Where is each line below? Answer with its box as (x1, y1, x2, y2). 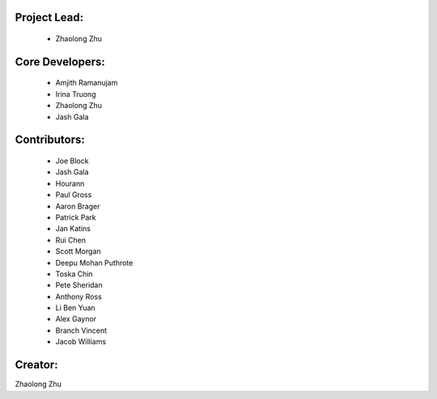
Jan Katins (55, 224, 91, 233)
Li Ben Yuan (55, 303, 96, 313)
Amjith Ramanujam (55, 78, 118, 88)
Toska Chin (55, 269, 93, 279)
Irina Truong (55, 89, 96, 99)
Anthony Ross (55, 292, 103, 301)
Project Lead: (15, 10, 84, 24)
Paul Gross (55, 190, 92, 199)
